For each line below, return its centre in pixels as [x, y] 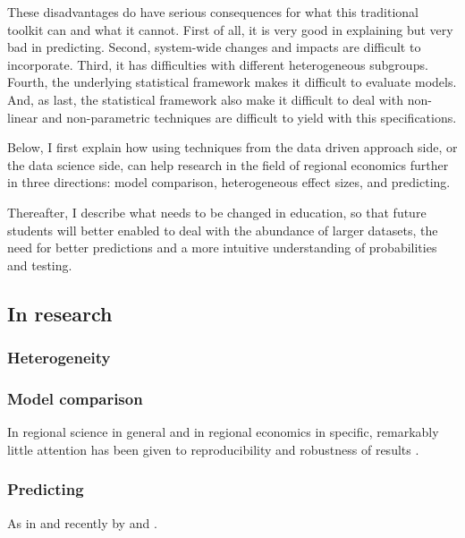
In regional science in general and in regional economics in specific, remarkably [223, 432]
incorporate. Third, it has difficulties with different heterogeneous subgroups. [218, 64]
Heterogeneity [59, 358]
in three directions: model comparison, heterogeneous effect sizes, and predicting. [229, 182]
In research [60, 313]
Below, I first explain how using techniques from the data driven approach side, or [232, 147]
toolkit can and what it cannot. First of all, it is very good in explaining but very [230, 29]
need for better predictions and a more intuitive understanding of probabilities [222, 248]
